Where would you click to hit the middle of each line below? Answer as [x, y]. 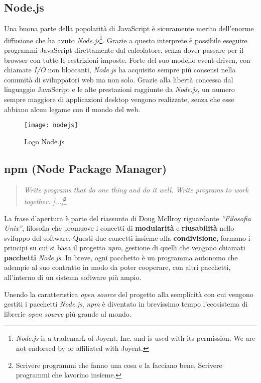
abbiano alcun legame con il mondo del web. [72, 109]
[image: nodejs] [51, 125]
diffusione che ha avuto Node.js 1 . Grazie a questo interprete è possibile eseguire [126, 39]
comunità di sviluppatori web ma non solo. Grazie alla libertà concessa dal [119, 79]
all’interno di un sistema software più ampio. [73, 277]
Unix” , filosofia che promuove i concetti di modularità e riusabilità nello [119, 228]
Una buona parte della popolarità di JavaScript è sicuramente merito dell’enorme [129, 28]
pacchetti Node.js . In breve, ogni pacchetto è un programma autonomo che [121, 257]
